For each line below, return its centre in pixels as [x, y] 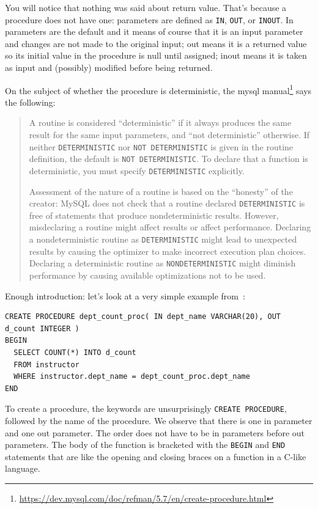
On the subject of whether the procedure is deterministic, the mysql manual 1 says [158, 89]
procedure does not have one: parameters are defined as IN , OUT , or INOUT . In [149, 19]
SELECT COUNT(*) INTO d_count [75, 352]
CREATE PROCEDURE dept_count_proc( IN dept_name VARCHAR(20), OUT [143, 317]
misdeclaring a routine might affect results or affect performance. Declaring [170, 227]
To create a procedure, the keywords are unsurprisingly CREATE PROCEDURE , [146, 408]
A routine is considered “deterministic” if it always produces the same [160, 123]
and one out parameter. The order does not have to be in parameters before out [155, 432]
